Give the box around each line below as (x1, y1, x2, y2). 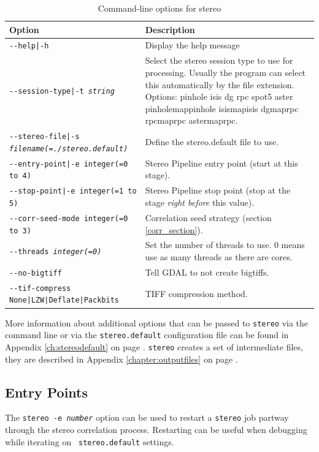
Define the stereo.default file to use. (145, 135, 279, 148)
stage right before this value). (145, 195, 255, 208)
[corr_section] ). (145, 223, 203, 236)
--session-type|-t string (9, 87, 115, 96)
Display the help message (145, 39, 240, 51)
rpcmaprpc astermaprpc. (145, 114, 238, 127)
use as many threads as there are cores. (145, 250, 293, 263)
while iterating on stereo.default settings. (5, 435, 174, 448)
